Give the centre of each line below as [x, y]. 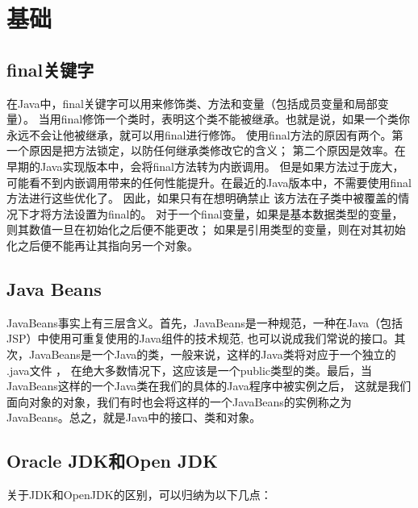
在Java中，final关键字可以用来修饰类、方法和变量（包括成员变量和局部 [192, 103]
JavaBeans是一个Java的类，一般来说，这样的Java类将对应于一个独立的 [212, 354]
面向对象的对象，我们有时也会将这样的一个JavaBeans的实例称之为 [179, 401]
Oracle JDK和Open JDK [112, 461]
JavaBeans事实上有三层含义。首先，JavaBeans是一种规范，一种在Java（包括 [205, 322]
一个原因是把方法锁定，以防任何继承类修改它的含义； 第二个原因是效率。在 [206, 150]
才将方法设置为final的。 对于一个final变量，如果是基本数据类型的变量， [216, 213]
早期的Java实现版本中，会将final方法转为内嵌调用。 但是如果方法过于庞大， [205, 166]
